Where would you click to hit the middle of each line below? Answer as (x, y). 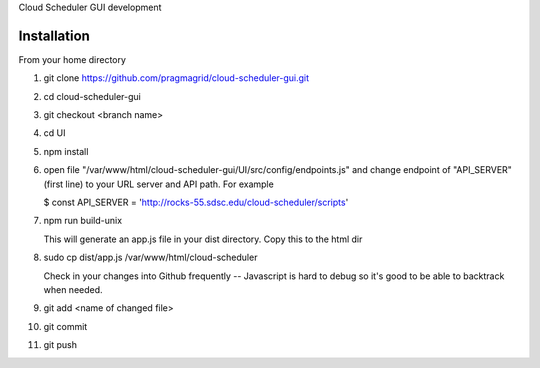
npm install (66, 151)
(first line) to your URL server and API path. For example (158, 184)
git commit (65, 326)
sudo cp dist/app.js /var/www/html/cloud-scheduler (150, 257)
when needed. (73, 289)
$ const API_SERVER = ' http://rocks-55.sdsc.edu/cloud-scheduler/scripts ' (196, 202)
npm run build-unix (83, 221)
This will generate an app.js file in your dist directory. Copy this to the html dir (203, 239)
